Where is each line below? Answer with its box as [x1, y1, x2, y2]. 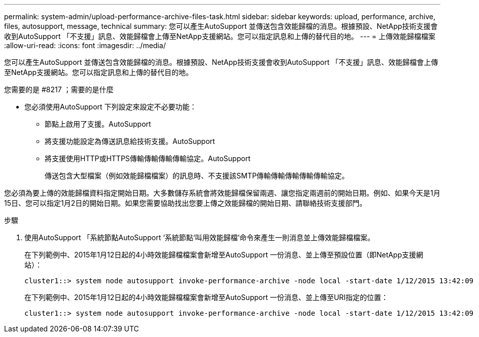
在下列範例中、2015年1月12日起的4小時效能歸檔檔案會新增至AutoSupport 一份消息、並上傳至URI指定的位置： [24, 293, 389, 302]
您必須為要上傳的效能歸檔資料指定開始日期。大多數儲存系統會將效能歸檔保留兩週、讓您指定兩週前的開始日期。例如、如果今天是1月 [4, 189, 440, 197]
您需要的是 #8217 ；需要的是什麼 [4, 85, 114, 94]
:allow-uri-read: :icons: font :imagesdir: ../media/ [4, 41, 166, 50]
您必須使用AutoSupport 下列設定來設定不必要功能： [24, 102, 197, 111]
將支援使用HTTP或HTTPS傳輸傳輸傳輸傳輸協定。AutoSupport [45, 154, 251, 163]
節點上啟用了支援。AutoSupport [45, 120, 151, 128]
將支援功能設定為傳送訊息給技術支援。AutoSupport [45, 137, 215, 145]
